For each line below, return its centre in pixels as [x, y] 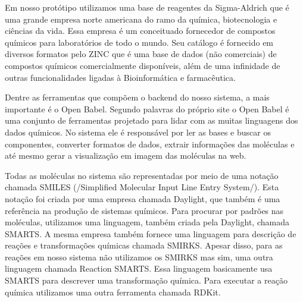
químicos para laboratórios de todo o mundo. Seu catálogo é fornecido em [139, 42]
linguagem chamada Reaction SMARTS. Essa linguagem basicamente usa [139, 268]
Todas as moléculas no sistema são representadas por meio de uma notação [142, 175]
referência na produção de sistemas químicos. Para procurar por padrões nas [144, 210]
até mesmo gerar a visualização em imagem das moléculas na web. [126, 155]
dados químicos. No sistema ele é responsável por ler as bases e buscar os [138, 132]
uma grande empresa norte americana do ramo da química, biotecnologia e [141, 19]
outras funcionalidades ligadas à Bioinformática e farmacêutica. [120, 77]
